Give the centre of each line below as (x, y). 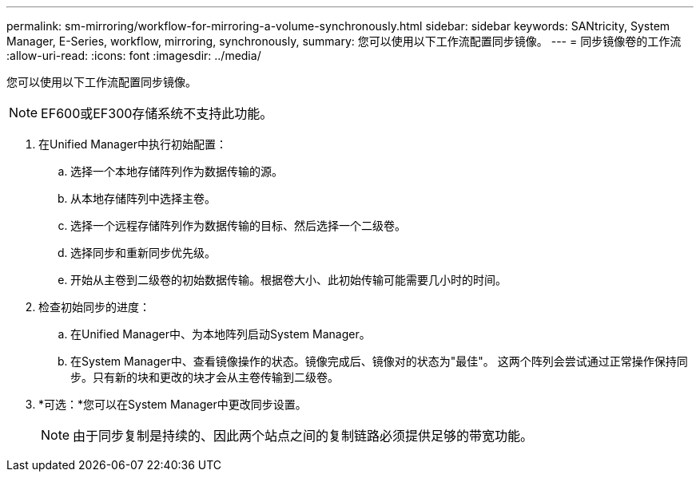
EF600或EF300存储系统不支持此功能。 (157, 113)
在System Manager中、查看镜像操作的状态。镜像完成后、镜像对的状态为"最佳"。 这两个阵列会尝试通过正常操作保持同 (379, 361)
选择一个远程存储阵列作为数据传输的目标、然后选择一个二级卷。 (238, 225)
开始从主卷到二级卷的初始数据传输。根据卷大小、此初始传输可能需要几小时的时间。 (288, 280)
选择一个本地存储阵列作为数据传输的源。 (177, 171)
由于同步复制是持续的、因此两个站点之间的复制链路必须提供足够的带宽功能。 (303, 436)
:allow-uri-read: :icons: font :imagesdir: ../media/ (134, 55)
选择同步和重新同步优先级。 (143, 253)
